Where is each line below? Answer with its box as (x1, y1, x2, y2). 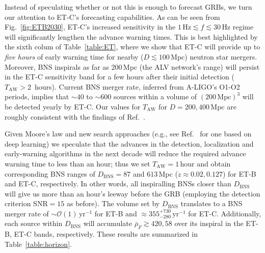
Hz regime (222, 21, 254, 32)
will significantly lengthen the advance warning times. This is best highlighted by (5, 31, 258, 42)
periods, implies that (5, 91, 69, 102)
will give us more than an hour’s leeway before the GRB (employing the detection (5, 188, 260, 199)
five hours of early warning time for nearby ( (5, 51, 144, 62)
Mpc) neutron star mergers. (171, 51, 257, 62)
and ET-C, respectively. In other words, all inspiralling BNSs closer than (5, 178, 231, 189)
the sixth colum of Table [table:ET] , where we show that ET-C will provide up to (5, 41, 260, 52)
